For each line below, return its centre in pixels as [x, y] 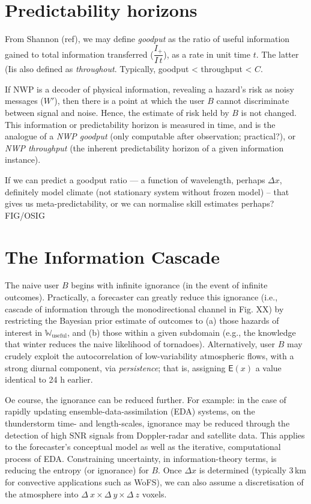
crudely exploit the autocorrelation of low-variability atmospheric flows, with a [149, 356]
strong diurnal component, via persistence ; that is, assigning [115, 367]
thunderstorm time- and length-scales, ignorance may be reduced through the [147, 423]
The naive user [32, 285]
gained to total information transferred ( [79, 54]
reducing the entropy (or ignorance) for [77, 470]
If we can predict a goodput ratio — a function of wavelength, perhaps [135, 179]
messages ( [24, 101]
